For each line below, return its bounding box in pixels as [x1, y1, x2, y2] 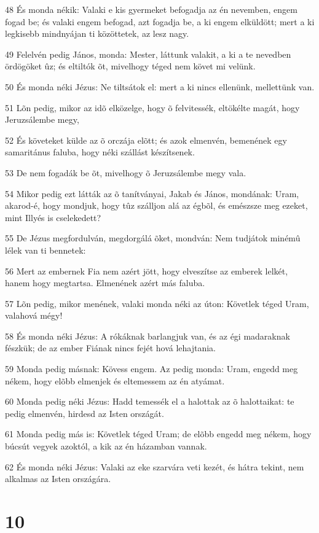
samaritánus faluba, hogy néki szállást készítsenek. [5, 146, 195, 158]
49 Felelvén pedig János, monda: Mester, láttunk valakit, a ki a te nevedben [5, 47, 291, 60]
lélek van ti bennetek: [5, 243, 86, 256]
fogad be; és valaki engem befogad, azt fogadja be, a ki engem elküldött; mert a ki [5, 15, 315, 28]
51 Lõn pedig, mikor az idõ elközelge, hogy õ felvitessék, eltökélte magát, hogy [5, 101, 300, 114]
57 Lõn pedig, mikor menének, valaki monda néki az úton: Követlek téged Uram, [5, 297, 309, 309]
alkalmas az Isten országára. [5, 472, 111, 485]
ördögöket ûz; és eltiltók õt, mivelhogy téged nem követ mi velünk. [5, 60, 256, 72]
